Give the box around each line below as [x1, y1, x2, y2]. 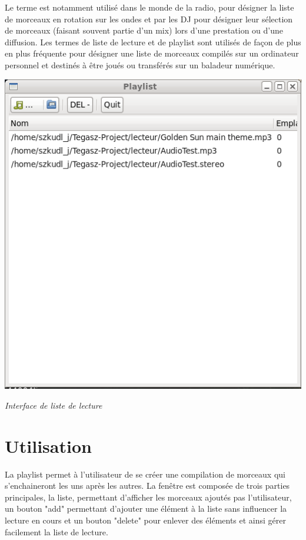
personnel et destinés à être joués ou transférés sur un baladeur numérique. [5, 58, 275, 71]
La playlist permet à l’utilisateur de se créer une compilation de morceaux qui [5, 468, 285, 480]
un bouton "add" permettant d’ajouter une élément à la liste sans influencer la [5, 502, 287, 515]
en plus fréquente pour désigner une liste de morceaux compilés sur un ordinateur [5, 47, 299, 59]
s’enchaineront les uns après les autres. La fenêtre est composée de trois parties [5, 479, 290, 492]
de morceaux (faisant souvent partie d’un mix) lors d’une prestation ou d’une [5, 24, 284, 37]
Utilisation [5, 433, 92, 458]
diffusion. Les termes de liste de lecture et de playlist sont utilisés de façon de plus [5, 35, 301, 48]
